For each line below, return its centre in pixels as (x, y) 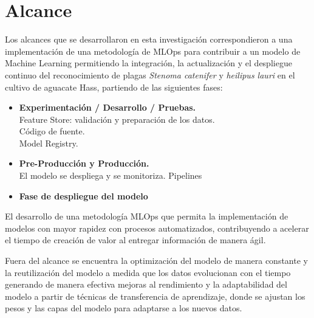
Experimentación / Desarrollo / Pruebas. (108, 107)
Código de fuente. (52, 131)
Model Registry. (49, 143)
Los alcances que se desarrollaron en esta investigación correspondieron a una (149, 39)
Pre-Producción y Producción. (84, 163)
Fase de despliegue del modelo (84, 195)
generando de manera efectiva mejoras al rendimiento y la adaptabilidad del (146, 284)
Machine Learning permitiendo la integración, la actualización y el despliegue (148, 63)
